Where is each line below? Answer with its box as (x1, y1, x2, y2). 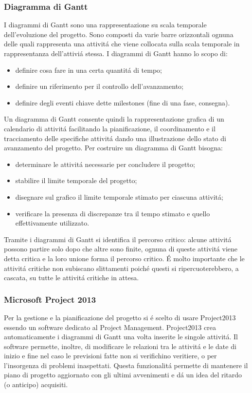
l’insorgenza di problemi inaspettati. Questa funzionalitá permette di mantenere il (4, 360, 248, 370)
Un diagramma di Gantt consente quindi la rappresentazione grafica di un (4, 114, 224, 124)
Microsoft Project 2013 (4, 293, 96, 305)
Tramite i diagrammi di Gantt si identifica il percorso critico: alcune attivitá (4, 234, 232, 244)
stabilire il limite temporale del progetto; (15, 175, 137, 186)
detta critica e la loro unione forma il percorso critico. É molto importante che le (4, 253, 245, 263)
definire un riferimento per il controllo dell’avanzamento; (15, 81, 183, 91)
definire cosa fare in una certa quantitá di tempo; (15, 64, 162, 75)
